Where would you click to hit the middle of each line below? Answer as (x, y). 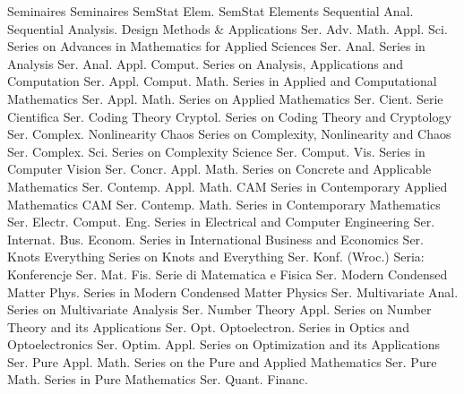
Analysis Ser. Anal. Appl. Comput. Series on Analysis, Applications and (206, 63)
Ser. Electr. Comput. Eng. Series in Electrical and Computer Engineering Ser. (221, 222)
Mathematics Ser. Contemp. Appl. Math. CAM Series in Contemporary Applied (228, 186)
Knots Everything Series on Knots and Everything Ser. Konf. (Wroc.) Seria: (216, 257)
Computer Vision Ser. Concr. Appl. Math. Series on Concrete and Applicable (219, 169)
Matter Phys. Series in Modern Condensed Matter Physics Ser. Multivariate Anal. (233, 291)
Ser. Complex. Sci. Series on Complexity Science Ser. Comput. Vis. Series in (216, 151)
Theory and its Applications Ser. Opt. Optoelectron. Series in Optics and (208, 326)
